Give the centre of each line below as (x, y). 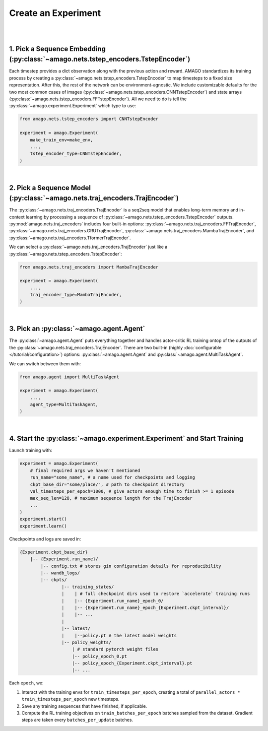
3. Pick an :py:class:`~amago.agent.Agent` (77, 329)
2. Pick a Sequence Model (50, 188)
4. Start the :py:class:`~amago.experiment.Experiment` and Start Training (126, 438)
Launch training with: (31, 450)
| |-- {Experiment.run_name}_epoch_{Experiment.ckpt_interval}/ (145, 607)
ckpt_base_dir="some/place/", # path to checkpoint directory (107, 484)
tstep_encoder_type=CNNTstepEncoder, (76, 154)
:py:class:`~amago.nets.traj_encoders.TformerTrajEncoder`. (70, 238)
